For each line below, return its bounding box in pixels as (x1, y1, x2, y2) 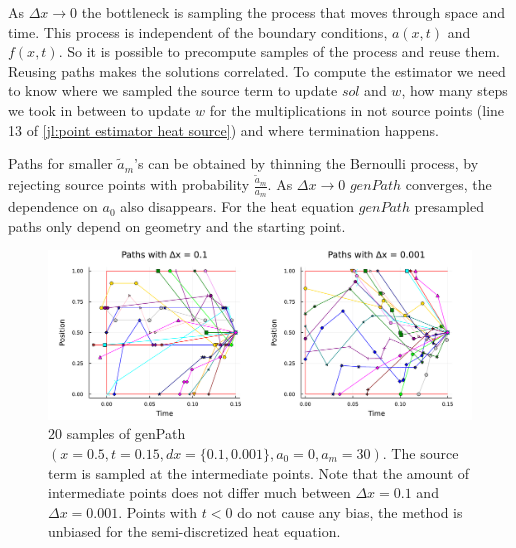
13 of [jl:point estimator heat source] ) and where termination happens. (8, 119, 439, 140)
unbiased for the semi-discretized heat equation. (48, 521, 341, 542)
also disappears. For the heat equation (120, 196, 355, 217)
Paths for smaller (8, 153, 113, 174)
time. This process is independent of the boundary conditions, (8, 21, 388, 42)
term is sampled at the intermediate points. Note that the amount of (48, 462, 470, 483)
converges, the (405, 174, 492, 195)
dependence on (8, 196, 98, 217)
